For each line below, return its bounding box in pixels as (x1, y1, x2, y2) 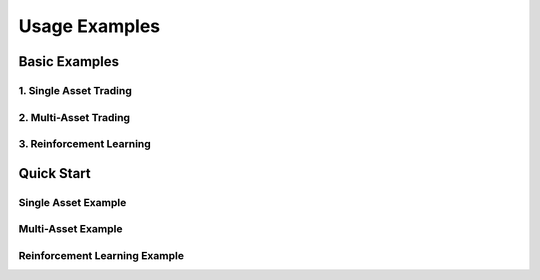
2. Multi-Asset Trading (18, 110, 130, 124)
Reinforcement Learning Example (18, 248, 185, 262)
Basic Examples (18, 53, 120, 70)
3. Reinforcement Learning (18, 137, 152, 151)
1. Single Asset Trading (18, 83, 132, 97)
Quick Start (18, 165, 91, 182)
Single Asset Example (18, 195, 127, 209)
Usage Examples (18, 15, 161, 37)
